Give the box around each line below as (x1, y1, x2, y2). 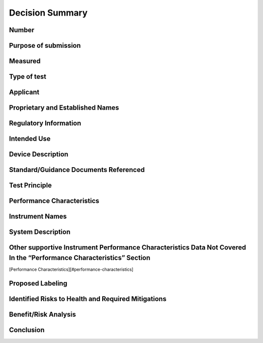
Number (9, 26, 35, 34)
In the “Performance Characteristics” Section (9, 253, 150, 262)
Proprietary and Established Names (9, 104, 119, 112)
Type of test (9, 73, 46, 81)
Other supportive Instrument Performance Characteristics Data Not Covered (9, 244, 246, 252)
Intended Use (9, 134, 51, 143)
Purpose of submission (9, 41, 81, 50)
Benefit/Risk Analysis (9, 310, 76, 319)
